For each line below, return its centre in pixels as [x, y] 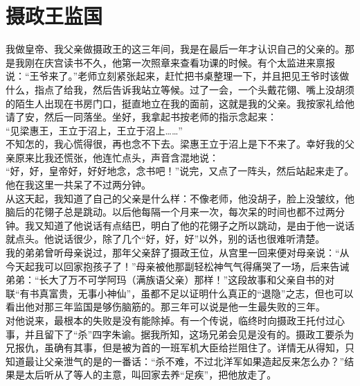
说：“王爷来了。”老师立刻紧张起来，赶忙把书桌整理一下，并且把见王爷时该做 [178, 76]
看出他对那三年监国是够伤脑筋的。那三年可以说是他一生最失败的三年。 [165, 307]
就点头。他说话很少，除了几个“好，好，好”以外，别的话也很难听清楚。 [165, 239]
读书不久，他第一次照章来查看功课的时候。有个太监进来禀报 [199, 62]
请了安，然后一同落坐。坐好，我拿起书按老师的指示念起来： [141, 117]
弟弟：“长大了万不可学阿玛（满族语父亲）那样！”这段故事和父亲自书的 [165, 280]
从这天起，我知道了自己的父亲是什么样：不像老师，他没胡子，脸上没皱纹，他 [180, 198]
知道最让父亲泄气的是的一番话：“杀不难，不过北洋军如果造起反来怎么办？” [175, 361]
